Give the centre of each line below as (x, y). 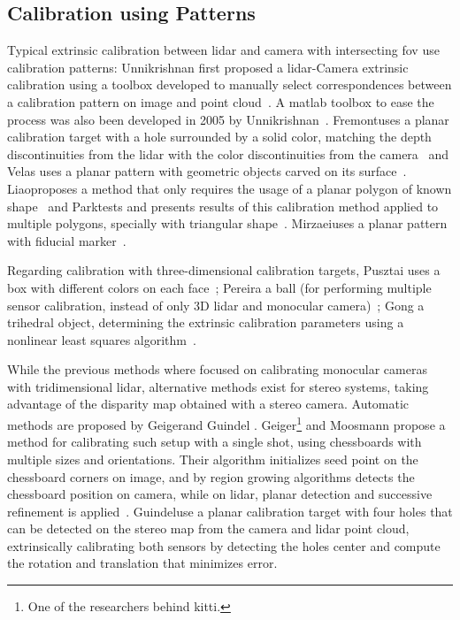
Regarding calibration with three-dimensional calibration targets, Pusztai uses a (224, 270)
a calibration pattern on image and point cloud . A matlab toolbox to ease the (221, 101)
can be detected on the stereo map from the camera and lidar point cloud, (208, 528)
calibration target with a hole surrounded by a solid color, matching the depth (219, 137)
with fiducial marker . (67, 240)
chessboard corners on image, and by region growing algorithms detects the (211, 476)
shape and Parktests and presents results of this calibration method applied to (223, 206)
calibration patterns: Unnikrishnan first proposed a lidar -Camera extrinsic (208, 67)
